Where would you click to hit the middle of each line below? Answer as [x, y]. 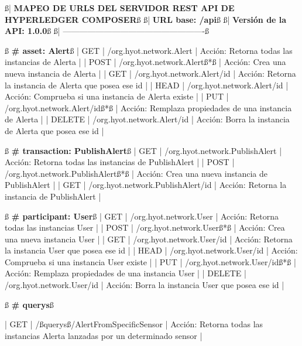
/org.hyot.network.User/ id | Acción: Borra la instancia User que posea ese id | [145, 285]
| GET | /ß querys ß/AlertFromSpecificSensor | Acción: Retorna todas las [134, 324]
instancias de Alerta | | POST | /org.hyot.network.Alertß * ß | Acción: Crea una [145, 62]
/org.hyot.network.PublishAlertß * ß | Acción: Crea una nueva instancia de [136, 173]
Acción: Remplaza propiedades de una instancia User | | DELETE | [126, 273]
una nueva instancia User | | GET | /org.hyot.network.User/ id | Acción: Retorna [149, 239]
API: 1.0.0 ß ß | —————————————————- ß [107, 31]
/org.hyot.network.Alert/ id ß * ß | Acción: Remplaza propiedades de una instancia [148, 107]
